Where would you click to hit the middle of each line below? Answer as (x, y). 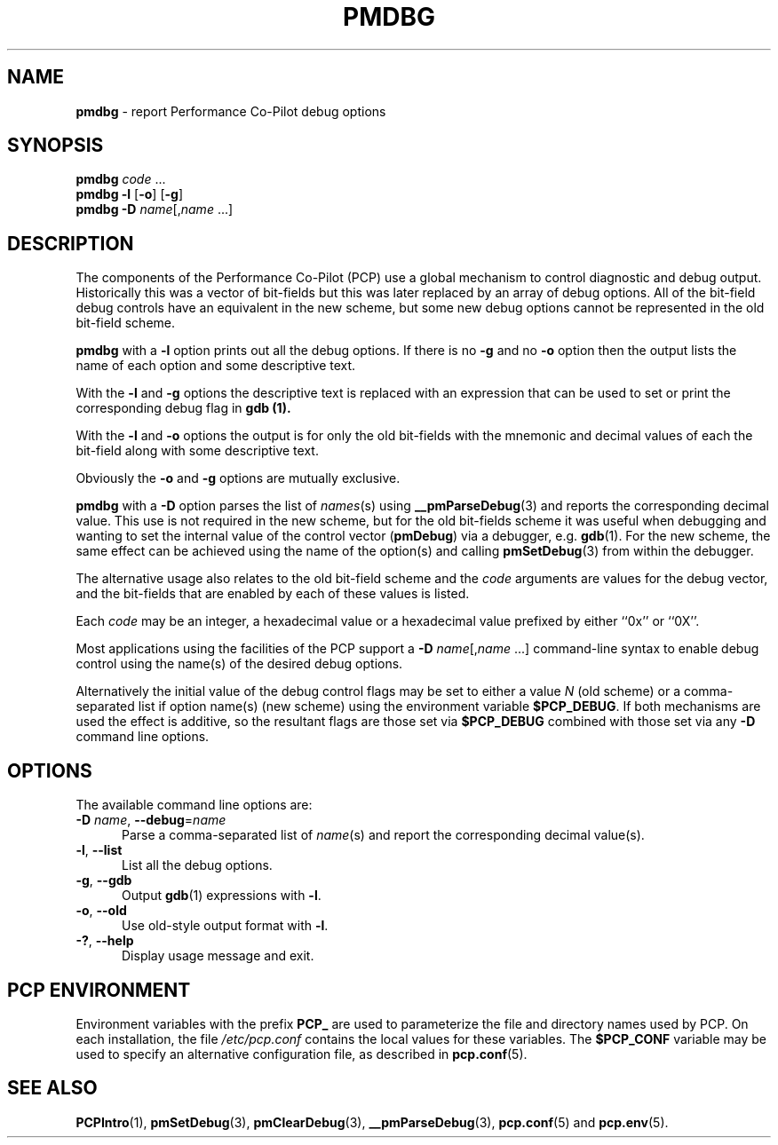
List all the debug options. (197, 865)
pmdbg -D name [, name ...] (155, 209)
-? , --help (105, 941)
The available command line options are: (194, 805)
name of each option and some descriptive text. (216, 366)
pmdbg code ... (121, 179)
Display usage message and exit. (218, 956)
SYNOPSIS (56, 146)
